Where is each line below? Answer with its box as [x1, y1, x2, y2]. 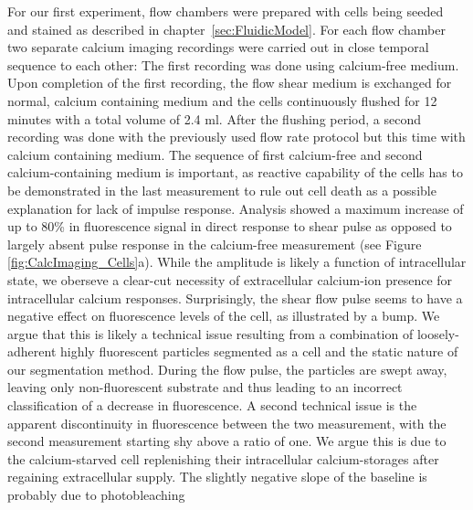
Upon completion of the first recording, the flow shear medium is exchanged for [7, 73, 452, 92]
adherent [7, 342, 57, 361]
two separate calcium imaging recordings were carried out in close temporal [7, 37, 429, 57]
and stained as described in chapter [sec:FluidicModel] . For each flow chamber [7, 19, 446, 38]
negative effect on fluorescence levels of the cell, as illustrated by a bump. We [7, 306, 440, 325]
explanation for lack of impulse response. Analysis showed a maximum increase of [7, 198, 464, 218]
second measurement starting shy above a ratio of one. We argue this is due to [7, 431, 447, 451]
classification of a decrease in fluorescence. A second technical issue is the [7, 396, 417, 415]
